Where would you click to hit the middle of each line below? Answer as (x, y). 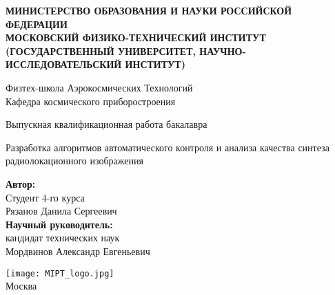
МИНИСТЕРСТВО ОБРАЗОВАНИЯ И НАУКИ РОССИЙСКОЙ (149, 10)
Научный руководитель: (59, 224)
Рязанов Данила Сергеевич (61, 211)
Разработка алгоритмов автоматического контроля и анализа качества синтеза (167, 147)
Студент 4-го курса (45, 197)
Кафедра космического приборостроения (91, 101)
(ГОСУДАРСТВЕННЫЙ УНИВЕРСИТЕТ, (101, 51)
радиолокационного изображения (74, 161)
